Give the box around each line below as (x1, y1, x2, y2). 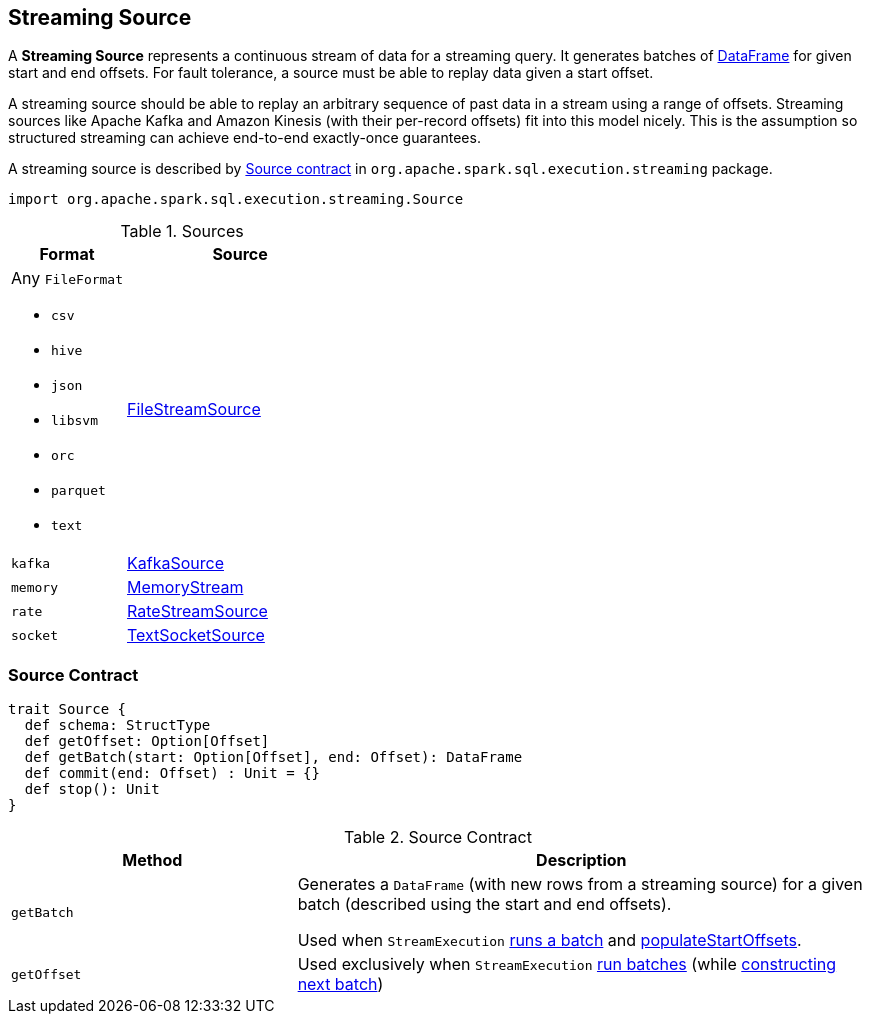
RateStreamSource (127, 601, 268, 622)
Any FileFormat (11, 268, 124, 289)
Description (536, 850, 627, 871)
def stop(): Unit (24, 781, 160, 798)
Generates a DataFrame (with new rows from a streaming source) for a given (297, 874, 863, 895)
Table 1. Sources (120, 221, 244, 242)
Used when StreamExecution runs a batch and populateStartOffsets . (297, 930, 802, 951)
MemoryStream (127, 577, 244, 598)
